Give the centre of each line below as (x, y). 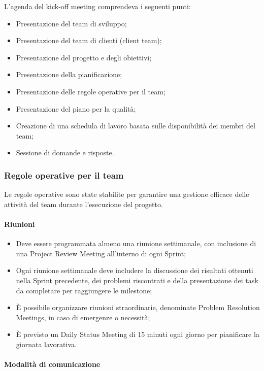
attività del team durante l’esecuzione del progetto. (84, 204)
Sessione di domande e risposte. (65, 153)
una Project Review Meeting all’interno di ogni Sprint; (101, 253)
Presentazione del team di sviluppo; (71, 23)
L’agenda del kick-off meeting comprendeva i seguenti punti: (97, 6)
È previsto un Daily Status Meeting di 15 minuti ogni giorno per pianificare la (138, 334)
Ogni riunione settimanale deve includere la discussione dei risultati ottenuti (135, 270)
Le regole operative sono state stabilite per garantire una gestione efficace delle (127, 194)
